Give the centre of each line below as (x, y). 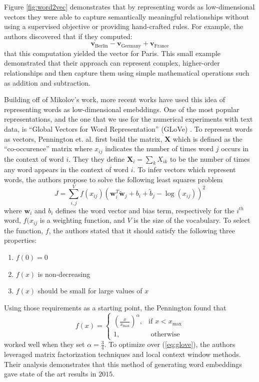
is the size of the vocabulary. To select (192, 220)
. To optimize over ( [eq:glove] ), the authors (170, 344)
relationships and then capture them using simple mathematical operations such (127, 73)
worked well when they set (44, 344)
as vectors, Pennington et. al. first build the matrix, (83, 138)
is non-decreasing (64, 274)
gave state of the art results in (50, 374)
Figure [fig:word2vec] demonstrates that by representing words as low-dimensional (129, 7)
